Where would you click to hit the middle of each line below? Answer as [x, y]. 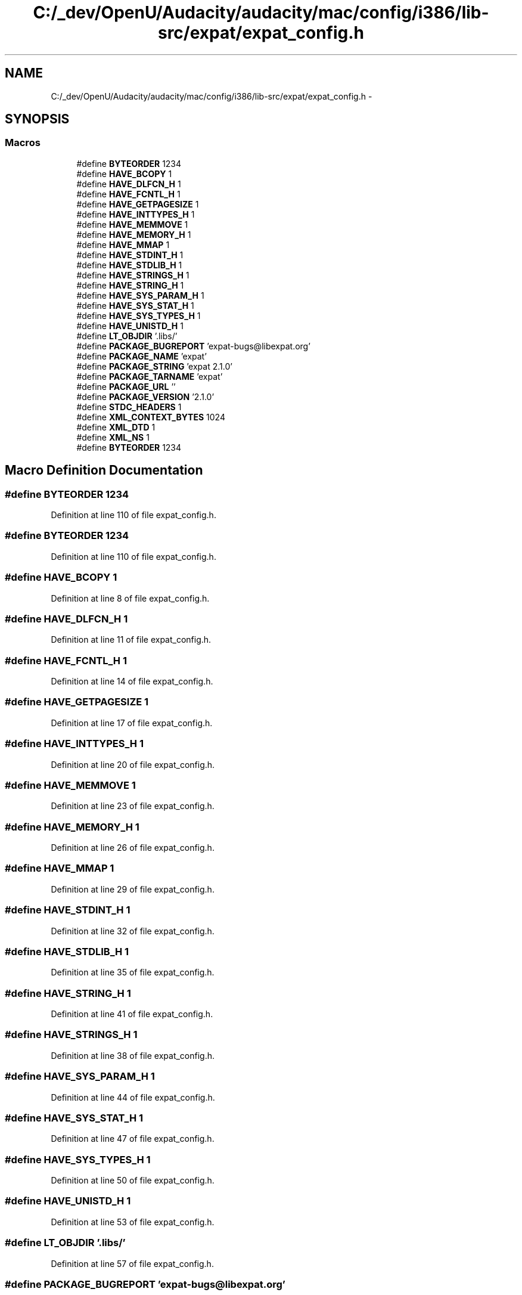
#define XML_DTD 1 [116, 427]
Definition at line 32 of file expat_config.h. [133, 931]
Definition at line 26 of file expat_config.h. [133, 848]
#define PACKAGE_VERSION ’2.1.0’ [145, 396]
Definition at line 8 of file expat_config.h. [130, 598]
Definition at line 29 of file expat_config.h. [133, 889]
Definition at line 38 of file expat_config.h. [133, 1055]
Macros [23, 143]
